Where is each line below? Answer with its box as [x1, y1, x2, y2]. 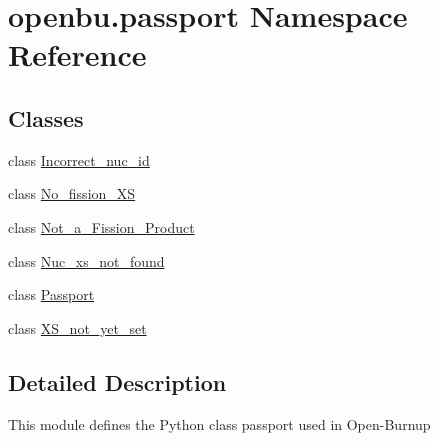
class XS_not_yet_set [8, 317, 147, 338]
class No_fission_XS [8, 183, 136, 204]
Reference [8, 34, 147, 75]
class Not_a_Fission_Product [8, 216, 195, 237]
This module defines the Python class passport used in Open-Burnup [8, 413, 431, 434]
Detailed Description [8, 366, 227, 397]
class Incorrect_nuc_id [8, 149, 150, 170]
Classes [8, 102, 84, 133]
